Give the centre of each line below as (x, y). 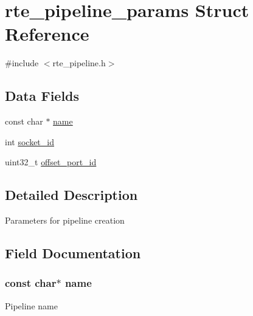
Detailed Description (71, 195)
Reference (47, 34)
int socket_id (29, 141)
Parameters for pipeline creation (65, 220)
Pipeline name (31, 305)
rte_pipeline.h (79, 63)
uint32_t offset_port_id (51, 162)
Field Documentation (73, 253)
